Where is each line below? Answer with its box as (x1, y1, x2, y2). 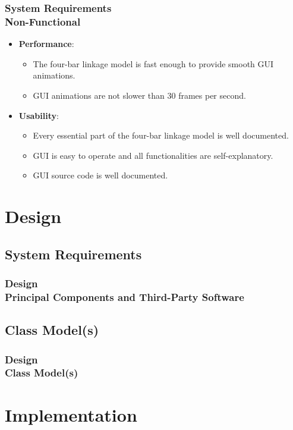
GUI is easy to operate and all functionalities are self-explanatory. (33, 149, 273, 161)
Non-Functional (5, 14, 81, 29)
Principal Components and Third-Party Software (5, 289, 244, 304)
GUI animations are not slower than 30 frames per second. (33, 89, 246, 101)
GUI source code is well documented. (33, 169, 168, 181)
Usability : (18, 109, 59, 121)
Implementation (5, 402, 137, 426)
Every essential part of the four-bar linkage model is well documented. (33, 129, 289, 142)
